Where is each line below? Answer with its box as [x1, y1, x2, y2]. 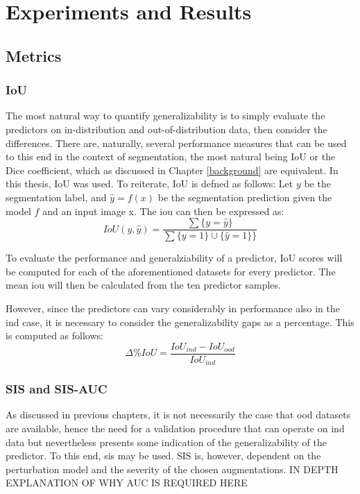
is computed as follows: [6, 328, 103, 343]
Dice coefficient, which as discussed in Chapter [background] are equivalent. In [6, 162, 338, 177]
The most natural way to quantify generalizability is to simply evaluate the [6, 108, 325, 123]
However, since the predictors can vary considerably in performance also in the [6, 300, 341, 315]
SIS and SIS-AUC [6, 380, 108, 398]
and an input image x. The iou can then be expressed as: [42, 203, 284, 218]
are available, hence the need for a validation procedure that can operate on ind [6, 421, 345, 436]
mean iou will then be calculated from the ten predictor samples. [6, 278, 281, 292]
